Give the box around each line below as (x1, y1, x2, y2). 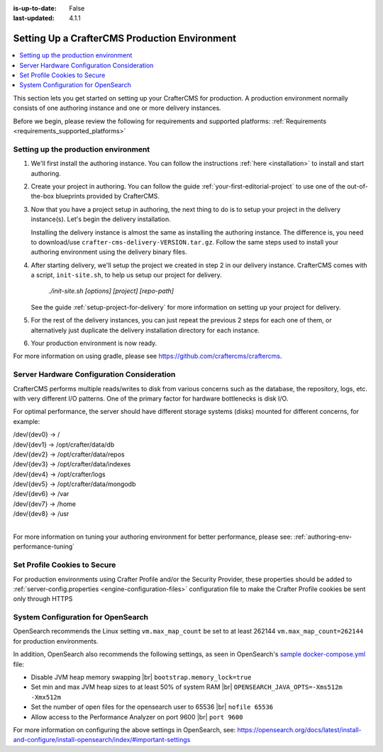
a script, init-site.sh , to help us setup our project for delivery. (30, 271, 223, 279)
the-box (30, 192, 55, 201)
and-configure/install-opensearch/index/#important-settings (13, 736, 191, 744)
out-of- (346, 181, 368, 191)
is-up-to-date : (13, 4, 57, 12)
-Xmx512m (30, 693, 62, 701)
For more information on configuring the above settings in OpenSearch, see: (13, 726, 236, 734)
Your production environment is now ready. (30, 339, 157, 347)
